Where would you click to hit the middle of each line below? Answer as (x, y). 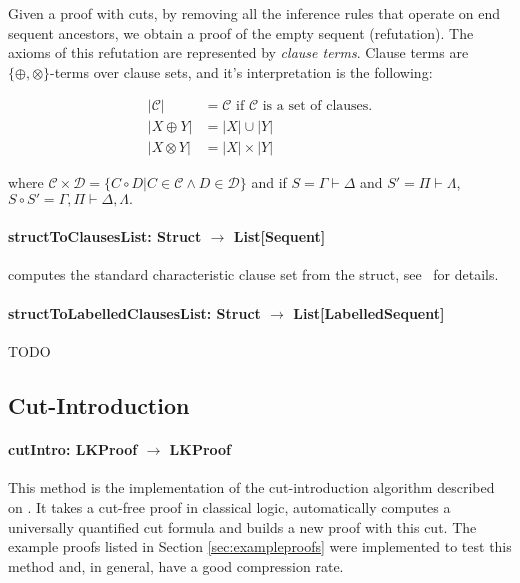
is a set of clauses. (317, 106)
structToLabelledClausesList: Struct (134, 313)
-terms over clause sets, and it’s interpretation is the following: (241, 71)
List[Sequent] (279, 235)
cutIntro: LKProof (73, 449)
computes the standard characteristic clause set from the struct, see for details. (253, 273)
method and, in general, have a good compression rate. (176, 565)
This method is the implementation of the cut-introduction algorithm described (251, 487)
